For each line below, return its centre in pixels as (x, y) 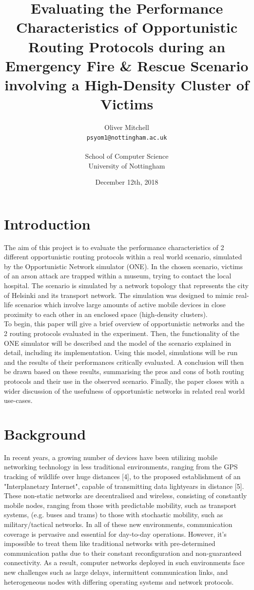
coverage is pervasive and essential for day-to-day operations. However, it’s (115, 534)
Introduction (47, 223)
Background (45, 433)
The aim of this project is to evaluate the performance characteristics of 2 (114, 247)
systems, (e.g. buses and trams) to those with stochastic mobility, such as (114, 515)
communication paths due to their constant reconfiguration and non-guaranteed (123, 553)
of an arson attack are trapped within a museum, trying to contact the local (118, 276)
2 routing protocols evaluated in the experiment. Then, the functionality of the (122, 333)
